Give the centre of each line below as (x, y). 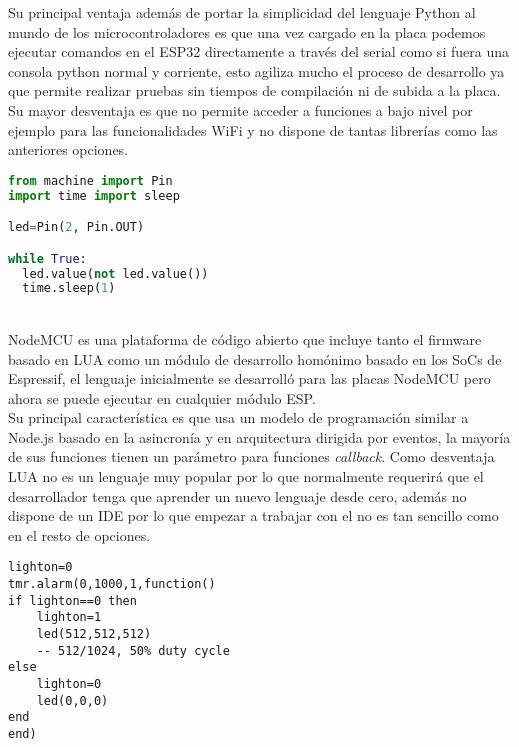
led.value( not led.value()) (115, 273)
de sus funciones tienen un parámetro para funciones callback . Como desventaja (251, 456)
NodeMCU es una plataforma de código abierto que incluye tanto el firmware (245, 338)
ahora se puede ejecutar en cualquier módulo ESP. (162, 397)
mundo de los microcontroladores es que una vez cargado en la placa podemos (247, 31)
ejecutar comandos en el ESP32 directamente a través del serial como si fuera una (258, 51)
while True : (47, 258)
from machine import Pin (90, 180)
